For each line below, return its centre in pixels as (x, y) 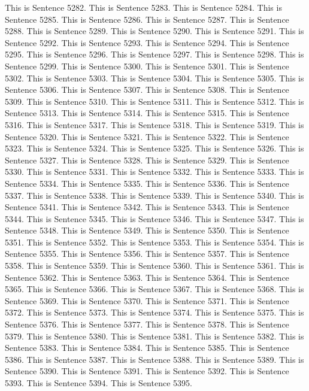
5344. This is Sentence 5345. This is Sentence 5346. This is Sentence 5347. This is (154, 218)
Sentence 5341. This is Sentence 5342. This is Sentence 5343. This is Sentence (147, 207)
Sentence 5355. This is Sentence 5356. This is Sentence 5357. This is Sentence (147, 254)
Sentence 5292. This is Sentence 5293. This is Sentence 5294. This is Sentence (147, 42)
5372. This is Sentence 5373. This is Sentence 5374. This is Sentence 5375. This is (154, 312)
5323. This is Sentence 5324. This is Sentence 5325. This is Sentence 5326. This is (154, 148)
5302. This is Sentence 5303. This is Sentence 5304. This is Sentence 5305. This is (154, 78)
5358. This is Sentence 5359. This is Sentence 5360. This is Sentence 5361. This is (154, 266)
